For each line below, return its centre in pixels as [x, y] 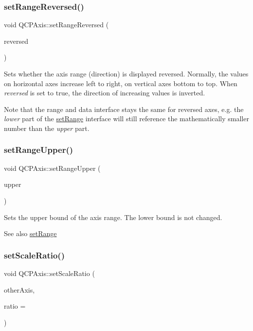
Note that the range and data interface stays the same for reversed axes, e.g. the [124, 109]
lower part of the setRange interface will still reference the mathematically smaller [126, 119]
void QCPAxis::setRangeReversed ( [56, 25]
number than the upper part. [47, 128]
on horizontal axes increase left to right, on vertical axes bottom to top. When [121, 83]
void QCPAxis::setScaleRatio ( [49, 273]
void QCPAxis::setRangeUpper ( [52, 168]
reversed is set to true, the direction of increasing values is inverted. [105, 93]
